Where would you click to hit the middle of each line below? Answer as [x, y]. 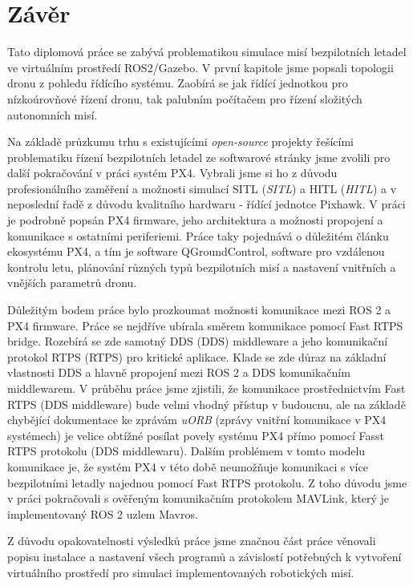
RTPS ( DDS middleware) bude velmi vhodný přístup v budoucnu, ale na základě [206, 404]
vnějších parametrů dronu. [72, 283]
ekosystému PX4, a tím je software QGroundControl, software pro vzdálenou [196, 251]
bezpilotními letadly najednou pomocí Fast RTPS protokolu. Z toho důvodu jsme [207, 482]
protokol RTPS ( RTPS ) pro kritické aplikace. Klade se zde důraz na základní [197, 356]
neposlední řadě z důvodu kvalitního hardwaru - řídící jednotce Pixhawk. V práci [206, 204]
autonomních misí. [53, 114]
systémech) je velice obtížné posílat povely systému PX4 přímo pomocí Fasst [196, 435]
